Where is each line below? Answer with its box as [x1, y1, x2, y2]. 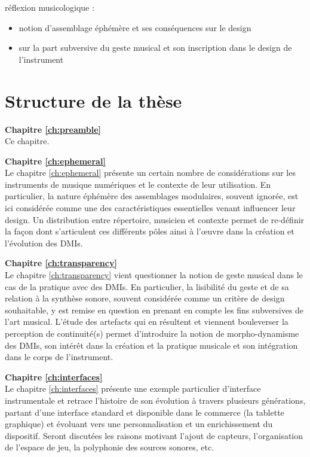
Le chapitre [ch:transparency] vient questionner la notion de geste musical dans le [5, 269, 303, 281]
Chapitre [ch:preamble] [5, 123, 102, 135]
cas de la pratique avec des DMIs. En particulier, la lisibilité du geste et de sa [5, 280, 289, 293]
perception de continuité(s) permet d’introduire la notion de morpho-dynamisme [5, 327, 299, 339]
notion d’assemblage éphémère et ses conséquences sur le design [19, 21, 251, 33]
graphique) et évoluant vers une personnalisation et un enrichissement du [5, 418, 273, 430]
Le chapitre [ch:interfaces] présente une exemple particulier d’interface [5, 382, 261, 395]
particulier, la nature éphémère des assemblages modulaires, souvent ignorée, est [5, 190, 299, 202]
